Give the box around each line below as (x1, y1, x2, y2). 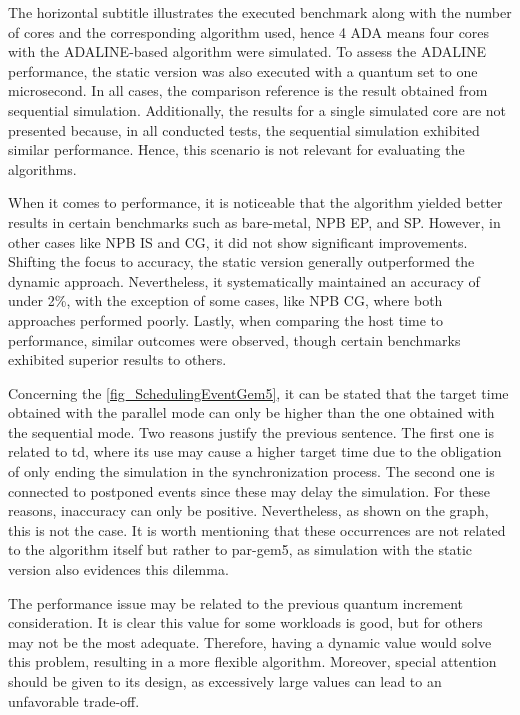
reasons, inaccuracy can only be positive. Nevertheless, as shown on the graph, (8, 500, 489, 521)
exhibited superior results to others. (8, 349, 227, 370)
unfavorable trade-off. (8, 690, 140, 711)
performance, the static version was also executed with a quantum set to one (8, 60, 478, 81)
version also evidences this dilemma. (8, 559, 229, 580)
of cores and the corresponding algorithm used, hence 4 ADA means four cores (8, 21, 490, 42)
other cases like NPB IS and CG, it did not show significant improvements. (8, 231, 468, 252)
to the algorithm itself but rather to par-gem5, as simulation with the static (8, 539, 473, 560)
